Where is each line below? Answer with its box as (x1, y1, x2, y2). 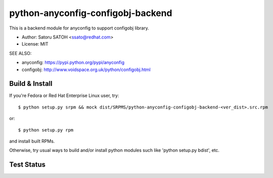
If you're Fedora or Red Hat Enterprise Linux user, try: (9, 92, 119, 98)
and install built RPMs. (9, 138, 55, 144)
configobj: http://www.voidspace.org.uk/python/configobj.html (21, 66, 151, 72)
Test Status (9, 160, 46, 169)
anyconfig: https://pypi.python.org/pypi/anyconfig (21, 59, 125, 65)
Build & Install (9, 79, 52, 88)
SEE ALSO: (9, 50, 32, 56)
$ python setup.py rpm (18, 127, 74, 132)
